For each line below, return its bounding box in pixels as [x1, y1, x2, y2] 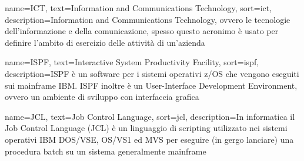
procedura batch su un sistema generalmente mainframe [5, 145, 206, 157]
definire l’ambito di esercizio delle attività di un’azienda [5, 36, 205, 48]
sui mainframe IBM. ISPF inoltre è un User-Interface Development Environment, [5, 79, 298, 91]
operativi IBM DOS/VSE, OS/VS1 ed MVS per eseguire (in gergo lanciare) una [5, 133, 294, 145]
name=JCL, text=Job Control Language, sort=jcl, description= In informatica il [5, 110, 295, 122]
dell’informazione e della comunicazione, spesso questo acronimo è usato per [5, 25, 279, 37]
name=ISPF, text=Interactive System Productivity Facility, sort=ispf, [5, 56, 259, 68]
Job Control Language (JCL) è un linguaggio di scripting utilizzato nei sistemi [5, 122, 288, 134]
